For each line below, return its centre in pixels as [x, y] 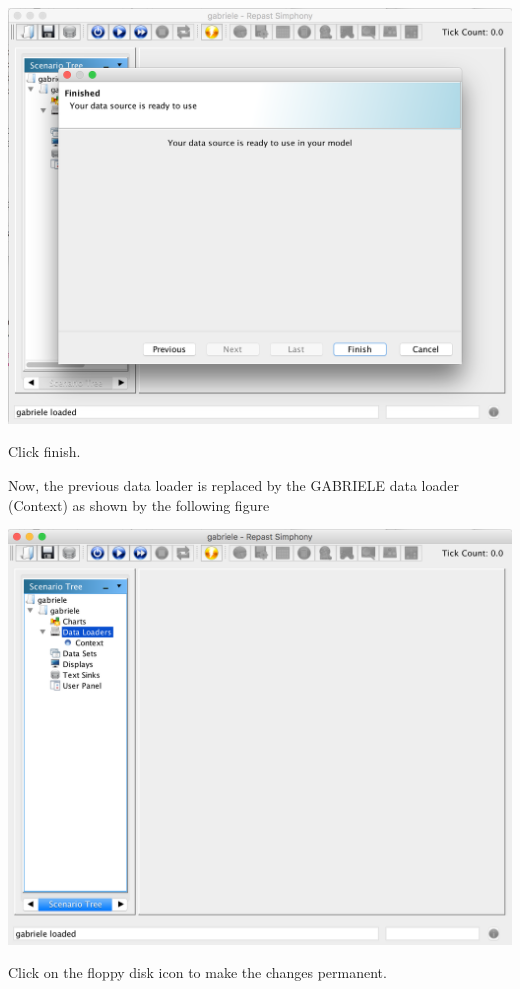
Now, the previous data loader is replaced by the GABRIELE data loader [233, 485]
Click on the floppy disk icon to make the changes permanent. [197, 972]
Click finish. [44, 451]
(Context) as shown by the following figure [139, 504]
